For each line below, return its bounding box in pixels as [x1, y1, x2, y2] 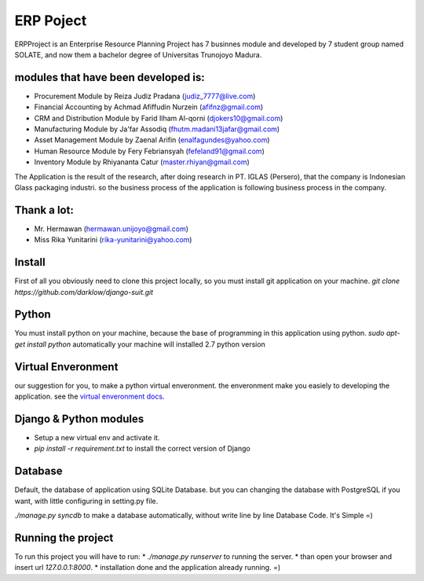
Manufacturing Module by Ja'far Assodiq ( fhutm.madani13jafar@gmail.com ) [34, 124, 280, 134]
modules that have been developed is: [14, 71, 205, 84]
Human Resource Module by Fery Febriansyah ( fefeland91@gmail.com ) [34, 146, 265, 156]
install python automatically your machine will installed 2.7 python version [27, 339, 266, 349]
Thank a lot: [14, 203, 74, 216]
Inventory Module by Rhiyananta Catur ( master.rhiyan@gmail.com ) [34, 157, 250, 167]
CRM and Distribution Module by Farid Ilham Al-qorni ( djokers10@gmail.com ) [34, 113, 283, 123]
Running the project [14, 531, 114, 544]
